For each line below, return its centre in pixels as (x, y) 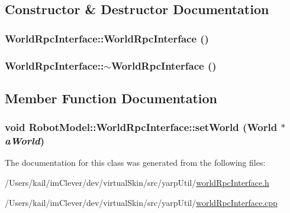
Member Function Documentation (111, 98)
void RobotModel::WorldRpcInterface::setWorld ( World (141, 127)
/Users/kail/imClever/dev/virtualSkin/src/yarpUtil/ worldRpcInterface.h (137, 182)
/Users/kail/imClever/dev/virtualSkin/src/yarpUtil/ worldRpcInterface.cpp (141, 202)
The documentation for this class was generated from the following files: (135, 163)
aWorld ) (25, 141)
